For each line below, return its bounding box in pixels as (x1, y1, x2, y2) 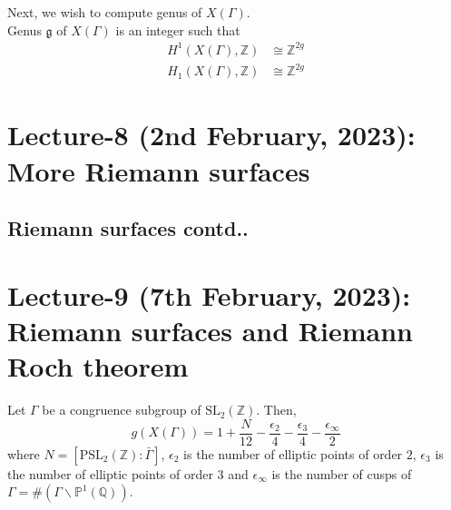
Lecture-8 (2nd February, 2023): (7, 116, 416, 153)
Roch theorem (7, 348, 189, 385)
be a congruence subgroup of (42, 400, 201, 419)
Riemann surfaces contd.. (7, 214, 249, 242)
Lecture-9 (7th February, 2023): (7, 276, 411, 313)
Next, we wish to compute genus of (7, 3, 202, 21)
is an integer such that (115, 20, 240, 39)
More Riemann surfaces (7, 152, 310, 189)
